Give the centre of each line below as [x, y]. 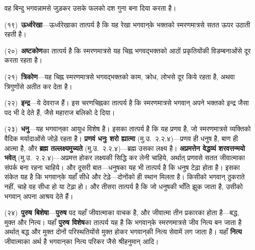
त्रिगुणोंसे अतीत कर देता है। [38, 86]
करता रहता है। [24, 60]
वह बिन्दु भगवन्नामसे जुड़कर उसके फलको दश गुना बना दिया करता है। [90, 8]
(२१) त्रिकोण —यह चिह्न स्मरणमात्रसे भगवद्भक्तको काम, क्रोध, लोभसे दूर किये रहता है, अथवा [120, 76]
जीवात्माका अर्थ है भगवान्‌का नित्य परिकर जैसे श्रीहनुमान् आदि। [82, 241]
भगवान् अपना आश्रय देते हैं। [39, 196]
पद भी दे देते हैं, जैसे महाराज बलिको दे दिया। [60, 112]
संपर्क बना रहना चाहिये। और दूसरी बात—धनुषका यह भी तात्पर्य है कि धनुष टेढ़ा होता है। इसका [122, 167]
